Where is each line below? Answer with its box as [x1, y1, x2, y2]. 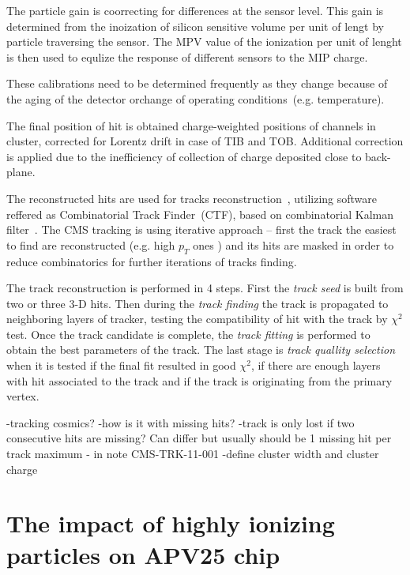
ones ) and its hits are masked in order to [193, 236, 394, 253]
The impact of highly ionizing [6, 507, 335, 539]
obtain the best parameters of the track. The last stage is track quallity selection [6, 341, 396, 358]
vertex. [6, 388, 39, 404]
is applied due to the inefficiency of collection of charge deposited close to [6, 148, 362, 164]
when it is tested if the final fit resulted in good [6, 357, 236, 374]
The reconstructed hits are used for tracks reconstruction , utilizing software [6, 190, 377, 206]
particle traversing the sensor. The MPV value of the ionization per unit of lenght [6, 33, 402, 50]
